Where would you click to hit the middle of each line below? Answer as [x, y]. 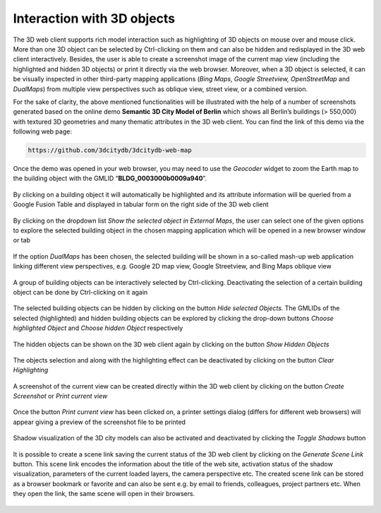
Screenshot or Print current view [60, 396]
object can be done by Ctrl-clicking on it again [80, 292]
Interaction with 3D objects [94, 18]
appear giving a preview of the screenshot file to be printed [99, 422]
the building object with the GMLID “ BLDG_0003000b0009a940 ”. [110, 178]
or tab [22, 240]
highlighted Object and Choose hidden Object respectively [98, 328]
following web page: [42, 131]
